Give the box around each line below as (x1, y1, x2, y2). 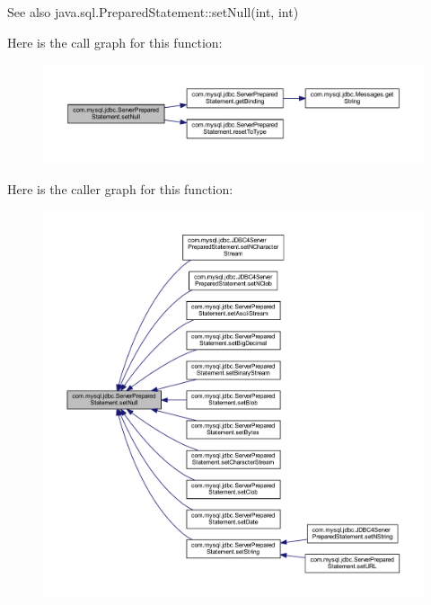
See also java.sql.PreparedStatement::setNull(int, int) (7, 3, 299, 21)
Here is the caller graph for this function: (7, 179, 233, 198)
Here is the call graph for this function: (7, 32, 223, 51)
